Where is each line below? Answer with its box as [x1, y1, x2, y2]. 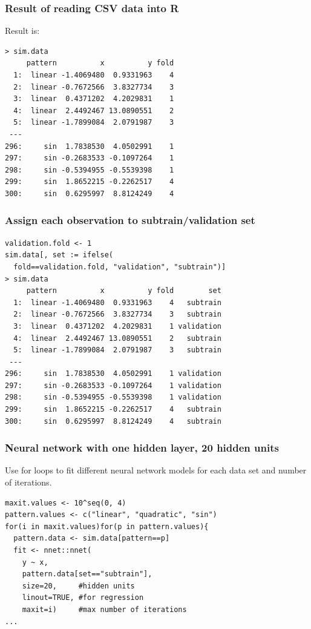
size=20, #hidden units [22, 581, 135, 590]
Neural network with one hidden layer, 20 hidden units [5, 440, 279, 455]
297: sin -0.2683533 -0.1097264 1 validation [5, 381, 221, 390]
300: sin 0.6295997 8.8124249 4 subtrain [5, 417, 221, 426]
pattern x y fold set [26, 286, 221, 295]
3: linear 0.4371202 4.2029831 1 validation [13, 321, 221, 331]
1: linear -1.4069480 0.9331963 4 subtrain [13, 298, 221, 307]
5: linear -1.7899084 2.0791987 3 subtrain [13, 346, 221, 355]
